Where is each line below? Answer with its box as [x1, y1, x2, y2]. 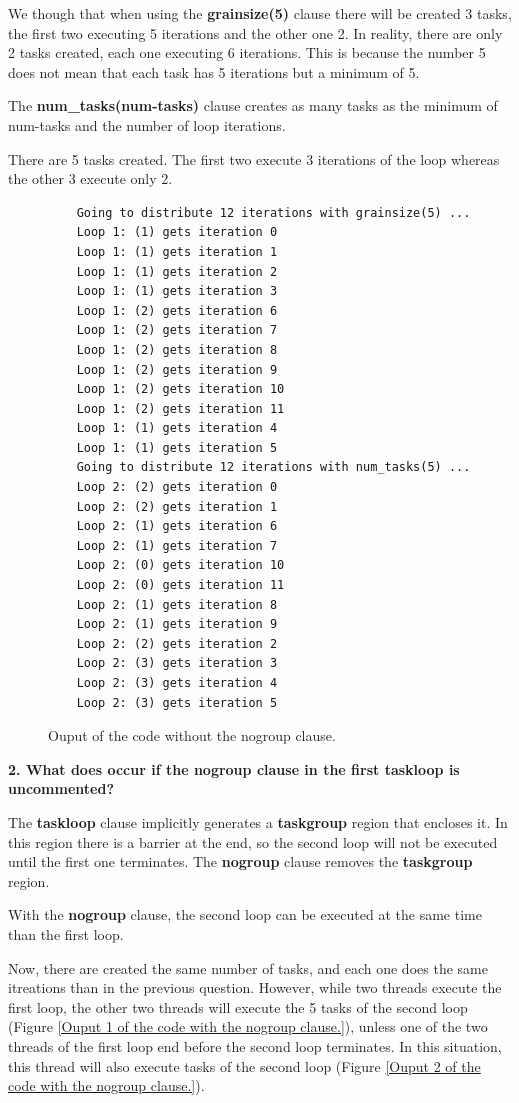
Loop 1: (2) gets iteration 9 [76, 362, 278, 377]
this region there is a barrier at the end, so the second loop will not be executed [8, 831, 498, 852]
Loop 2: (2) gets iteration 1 [76, 499, 278, 514]
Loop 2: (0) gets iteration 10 [76, 558, 285, 573]
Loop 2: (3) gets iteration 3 [76, 656, 278, 671]
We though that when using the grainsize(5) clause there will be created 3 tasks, [8, 3, 512, 23]
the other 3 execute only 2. [8, 168, 173, 189]
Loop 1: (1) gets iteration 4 [76, 421, 278, 436]
